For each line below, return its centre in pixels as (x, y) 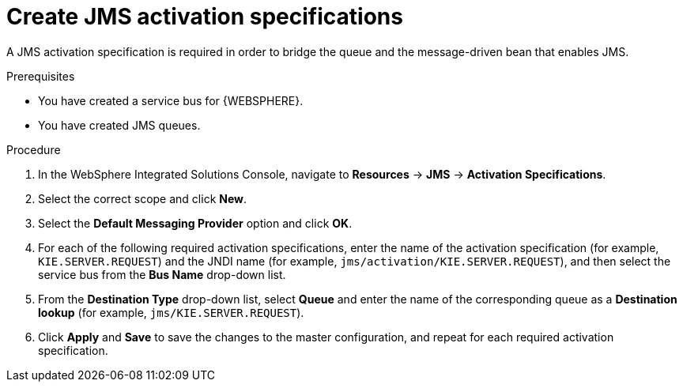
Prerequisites (41, 76)
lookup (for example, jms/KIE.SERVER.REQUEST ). (171, 312)
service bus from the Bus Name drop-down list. (162, 274)
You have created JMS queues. (119, 125)
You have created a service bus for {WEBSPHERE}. (171, 100)
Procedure (34, 149)
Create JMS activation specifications (205, 17)
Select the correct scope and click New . (143, 198)
